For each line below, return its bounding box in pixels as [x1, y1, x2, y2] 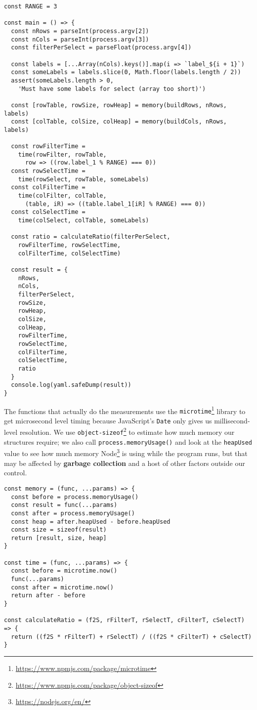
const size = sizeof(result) [11, 526, 107, 534]
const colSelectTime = [11, 209, 86, 216]
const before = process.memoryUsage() [11, 493, 139, 501]
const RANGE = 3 [4, 3, 57, 10]
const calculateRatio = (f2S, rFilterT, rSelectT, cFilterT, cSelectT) [4, 617, 245, 624]
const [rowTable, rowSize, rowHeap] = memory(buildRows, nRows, [11, 101, 227, 109]
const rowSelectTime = [11, 167, 86, 175]
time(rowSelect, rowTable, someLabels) [18, 175, 149, 183]
